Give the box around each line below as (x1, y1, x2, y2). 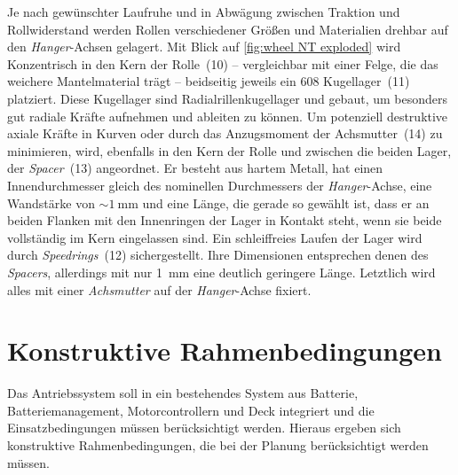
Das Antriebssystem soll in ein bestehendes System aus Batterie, (7, 384, 359, 402)
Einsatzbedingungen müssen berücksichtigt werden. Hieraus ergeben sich (7, 418, 401, 437)
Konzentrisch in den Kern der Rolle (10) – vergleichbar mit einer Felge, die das (7, 54, 438, 73)
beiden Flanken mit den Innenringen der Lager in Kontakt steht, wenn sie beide (7, 211, 442, 230)
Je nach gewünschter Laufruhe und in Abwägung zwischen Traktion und (7, 3, 400, 20)
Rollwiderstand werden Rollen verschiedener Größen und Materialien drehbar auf (7, 19, 448, 38)
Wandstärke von (7, 193, 95, 212)
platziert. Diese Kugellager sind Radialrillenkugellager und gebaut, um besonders (7, 89, 447, 107)
